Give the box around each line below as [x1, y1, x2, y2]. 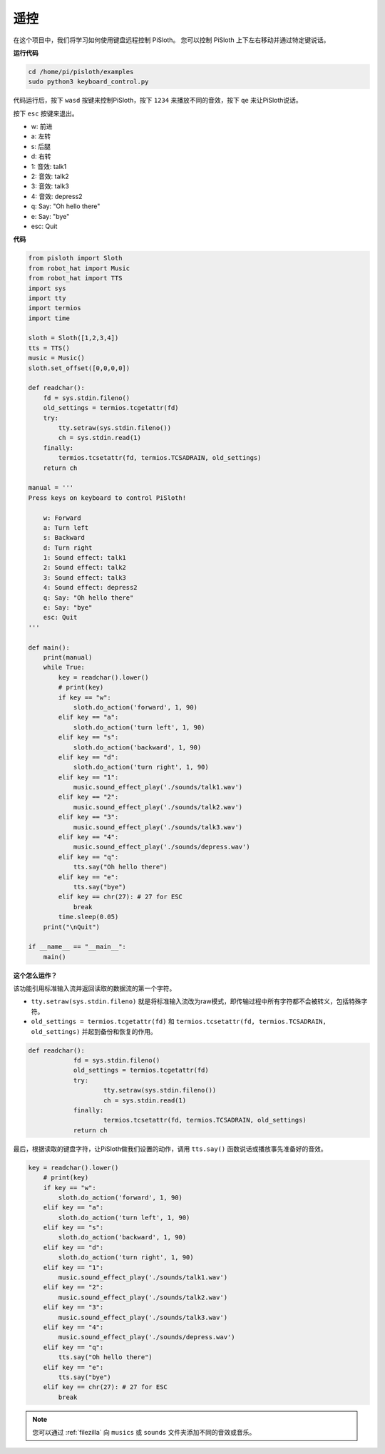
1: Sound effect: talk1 [43, 553, 126, 562]
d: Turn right [43, 543, 93, 552]
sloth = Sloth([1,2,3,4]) [28, 334, 119, 342]
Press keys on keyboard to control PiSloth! [28, 493, 187, 502]
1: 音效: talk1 [31, 162, 67, 170]
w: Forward [43, 513, 81, 522]
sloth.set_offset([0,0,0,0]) [28, 364, 130, 372]
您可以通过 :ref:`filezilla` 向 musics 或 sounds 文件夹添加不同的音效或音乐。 [32, 1428, 256, 1437]
